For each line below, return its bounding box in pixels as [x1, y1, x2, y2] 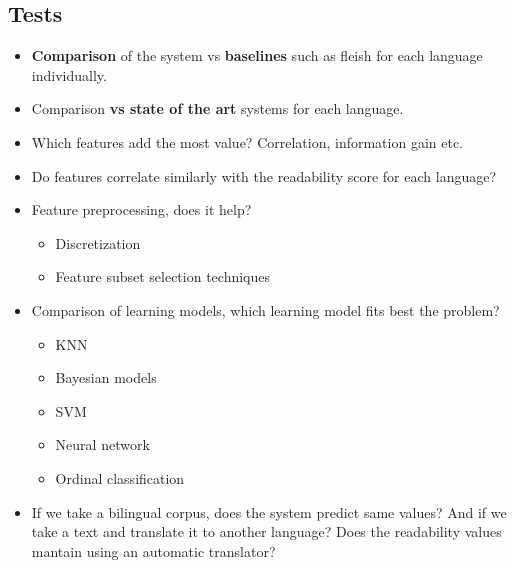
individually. [31, 64, 107, 85]
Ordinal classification [55, 467, 185, 488]
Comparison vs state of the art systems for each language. [31, 98, 404, 119]
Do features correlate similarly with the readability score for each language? [31, 165, 497, 186]
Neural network [55, 434, 150, 455]
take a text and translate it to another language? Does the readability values [31, 521, 502, 542]
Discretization [55, 232, 141, 253]
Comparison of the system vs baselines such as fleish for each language [31, 45, 483, 66]
